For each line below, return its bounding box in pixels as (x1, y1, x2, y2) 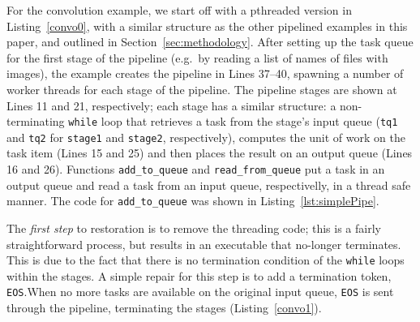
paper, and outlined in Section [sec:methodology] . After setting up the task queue (6, 33, 414, 50)
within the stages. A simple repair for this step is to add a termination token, (6, 267, 392, 284)
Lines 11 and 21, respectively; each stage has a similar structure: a (6, 97, 336, 114)
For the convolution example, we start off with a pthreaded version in (6, 2, 352, 18)
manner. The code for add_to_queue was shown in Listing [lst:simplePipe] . (6, 192, 379, 209)
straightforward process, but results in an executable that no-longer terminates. (6, 235, 401, 252)
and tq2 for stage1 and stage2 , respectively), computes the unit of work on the (6, 128, 405, 145)
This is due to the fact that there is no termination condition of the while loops (6, 251, 405, 268)
